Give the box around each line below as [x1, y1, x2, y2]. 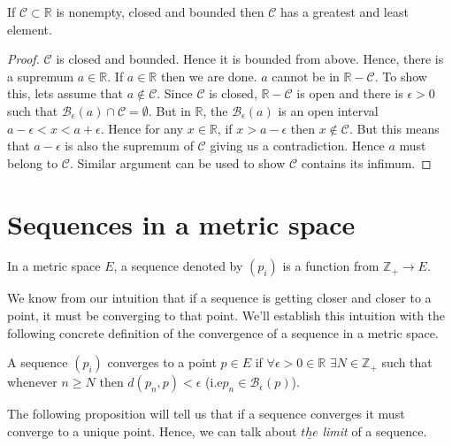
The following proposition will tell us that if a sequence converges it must [7, 404, 405, 423]
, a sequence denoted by [113, 257, 243, 275]
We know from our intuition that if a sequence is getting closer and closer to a [7, 288, 432, 307]
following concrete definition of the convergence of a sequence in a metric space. [7, 323, 439, 342]
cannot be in [272, 66, 340, 85]
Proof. [7, 50, 40, 68]
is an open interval [278, 101, 379, 119]
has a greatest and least [280, 3, 409, 20]
